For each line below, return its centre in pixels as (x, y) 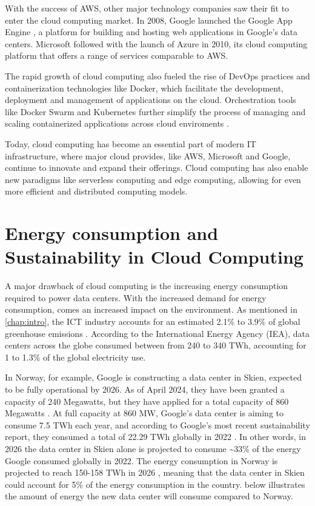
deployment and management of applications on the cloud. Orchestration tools (151, 100)
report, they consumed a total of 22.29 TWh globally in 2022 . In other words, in (155, 437)
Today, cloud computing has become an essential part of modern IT (131, 143)
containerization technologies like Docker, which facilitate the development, (144, 88)
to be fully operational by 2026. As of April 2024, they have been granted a (145, 389)
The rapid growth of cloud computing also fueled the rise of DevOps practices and (157, 75)
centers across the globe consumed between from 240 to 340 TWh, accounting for (156, 345)
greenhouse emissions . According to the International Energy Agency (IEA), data (157, 333)
